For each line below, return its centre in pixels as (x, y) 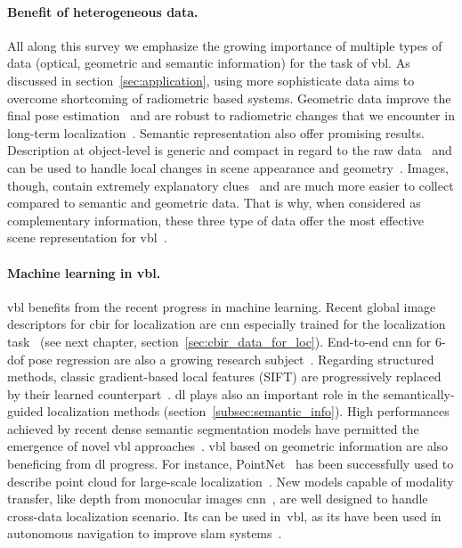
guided (25, 411)
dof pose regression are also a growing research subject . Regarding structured (221, 359)
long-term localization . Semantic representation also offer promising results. (216, 132)
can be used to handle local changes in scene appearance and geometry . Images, (228, 167)
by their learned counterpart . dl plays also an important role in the (193, 393)
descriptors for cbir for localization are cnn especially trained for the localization (227, 324)
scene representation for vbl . (87, 237)
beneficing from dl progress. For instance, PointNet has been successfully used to (231, 464)
